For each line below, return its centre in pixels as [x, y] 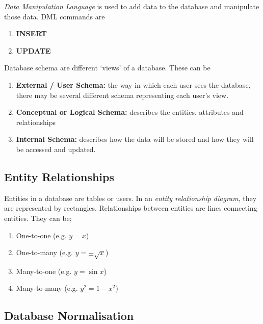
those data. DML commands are [55, 16]
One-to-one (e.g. [41, 235]
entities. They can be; [38, 218]
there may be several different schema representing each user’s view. [122, 95]
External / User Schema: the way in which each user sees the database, [133, 84]
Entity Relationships [59, 176]
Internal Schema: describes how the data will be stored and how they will [135, 139]
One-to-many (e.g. [45, 252]
